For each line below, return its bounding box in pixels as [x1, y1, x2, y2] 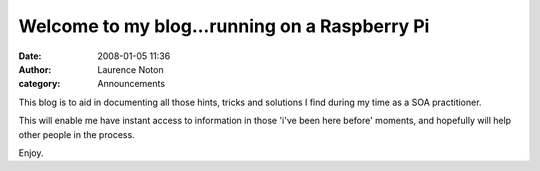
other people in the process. [18, 128, 135, 140]
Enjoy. [18, 146, 44, 159]
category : [18, 78, 61, 90]
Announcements [97, 78, 165, 90]
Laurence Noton [97, 63, 164, 75]
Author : [18, 63, 52, 75]
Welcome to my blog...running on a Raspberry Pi [18, 15, 430, 37]
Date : [18, 50, 42, 62]
